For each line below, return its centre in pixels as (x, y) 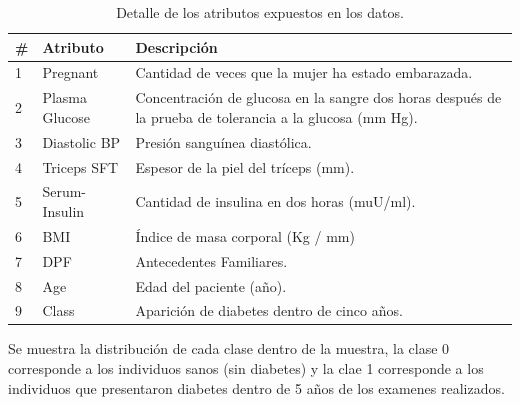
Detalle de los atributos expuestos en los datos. (260, 12)
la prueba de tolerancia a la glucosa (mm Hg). (276, 116)
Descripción (176, 46)
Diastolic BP (81, 141)
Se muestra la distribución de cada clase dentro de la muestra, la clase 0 (229, 348)
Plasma (65, 97)
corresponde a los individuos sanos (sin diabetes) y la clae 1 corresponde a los (246, 368)
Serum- (64, 191)
